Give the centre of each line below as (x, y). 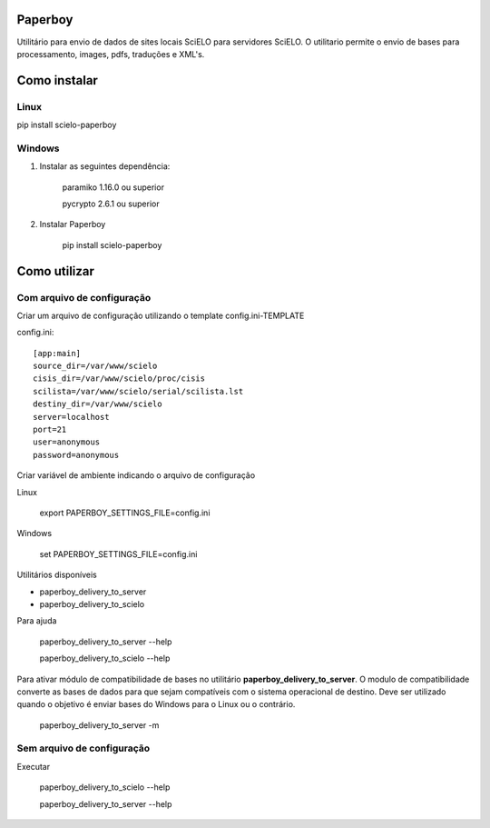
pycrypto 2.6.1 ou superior (111, 204)
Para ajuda (37, 621)
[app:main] (57, 353)
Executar (33, 766)
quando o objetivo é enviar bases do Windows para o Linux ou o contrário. (156, 704)
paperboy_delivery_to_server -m (99, 725)
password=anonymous (76, 455)
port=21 (50, 430)
